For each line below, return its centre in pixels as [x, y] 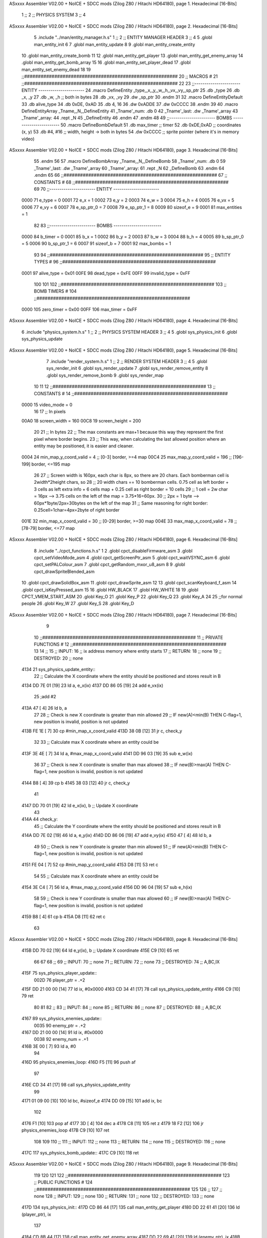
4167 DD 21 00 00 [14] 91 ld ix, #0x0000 [62, 1032]
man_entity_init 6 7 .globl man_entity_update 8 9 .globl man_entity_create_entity [114, 44]
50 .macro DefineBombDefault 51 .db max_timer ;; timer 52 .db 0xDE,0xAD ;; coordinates [151, 125]
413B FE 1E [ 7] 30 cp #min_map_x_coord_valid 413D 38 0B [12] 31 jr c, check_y [102, 731]
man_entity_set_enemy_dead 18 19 [56, 69]
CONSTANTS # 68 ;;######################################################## [131, 182]
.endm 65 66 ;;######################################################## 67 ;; [131, 175]
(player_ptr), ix [36, 1214]
